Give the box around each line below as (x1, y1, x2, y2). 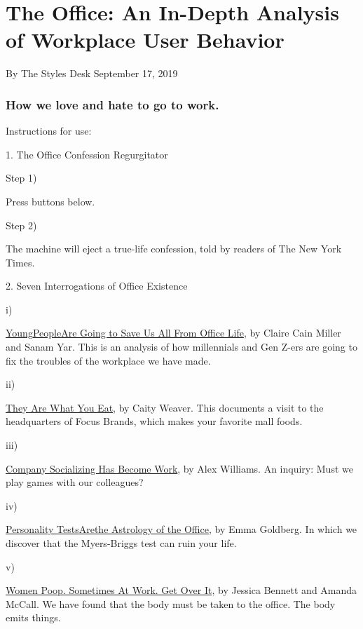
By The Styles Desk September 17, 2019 (6, 66, 178, 81)
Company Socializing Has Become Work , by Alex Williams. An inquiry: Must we (6, 461, 353, 475)
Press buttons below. (6, 194, 95, 208)
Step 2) (6, 217, 37, 232)
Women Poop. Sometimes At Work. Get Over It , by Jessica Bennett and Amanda (6, 583, 357, 597)
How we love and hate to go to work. (6, 95, 219, 113)
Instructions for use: (6, 123, 92, 138)
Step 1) (6, 170, 37, 185)
